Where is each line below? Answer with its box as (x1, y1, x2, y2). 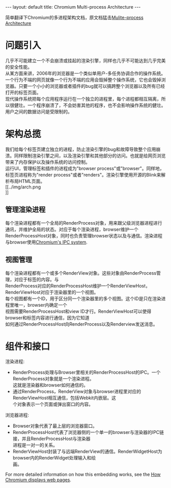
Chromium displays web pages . (5, 477, 71, 483)
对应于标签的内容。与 (14, 276, 59, 282)
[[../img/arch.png (5, 184, 41, 190)
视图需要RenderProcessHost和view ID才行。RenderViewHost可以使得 (5, 308, 152, 314)
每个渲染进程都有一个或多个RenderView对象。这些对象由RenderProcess (5, 270, 157, 276)
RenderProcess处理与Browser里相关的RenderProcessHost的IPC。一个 (12, 369, 161, 376)
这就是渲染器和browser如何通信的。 (12, 382, 88, 388)
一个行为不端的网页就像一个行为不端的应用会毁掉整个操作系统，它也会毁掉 (5, 77, 161, 83)
